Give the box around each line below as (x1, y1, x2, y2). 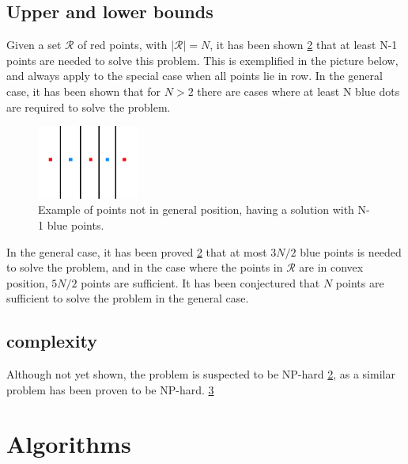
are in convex (299, 259, 364, 276)
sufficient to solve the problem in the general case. (6, 290, 249, 306)
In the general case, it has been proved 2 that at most (6, 243, 267, 260)
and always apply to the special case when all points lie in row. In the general (6, 67, 383, 84)
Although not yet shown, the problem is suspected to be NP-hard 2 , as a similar (6, 366, 395, 382)
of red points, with (77, 36, 168, 53)
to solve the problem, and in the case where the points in (6, 259, 283, 276)
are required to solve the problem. (6, 98, 171, 115)
